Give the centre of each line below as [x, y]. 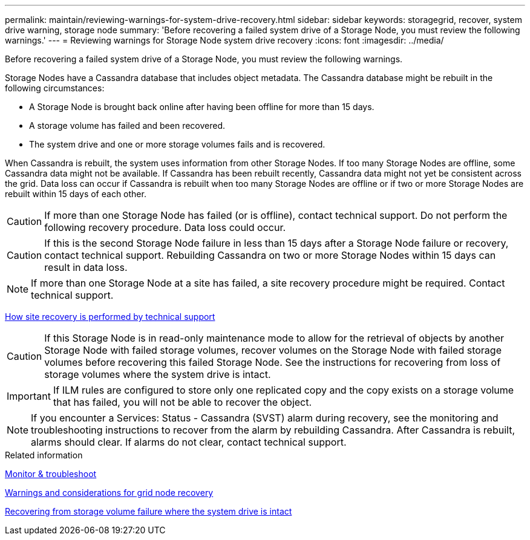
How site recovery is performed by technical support [110, 317]
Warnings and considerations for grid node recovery [109, 493]
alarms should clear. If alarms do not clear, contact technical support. [189, 442]
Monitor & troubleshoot [51, 474]
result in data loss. [86, 267]
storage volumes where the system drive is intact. [158, 374]
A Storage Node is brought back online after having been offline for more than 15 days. [202, 107]
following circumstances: [55, 88]
